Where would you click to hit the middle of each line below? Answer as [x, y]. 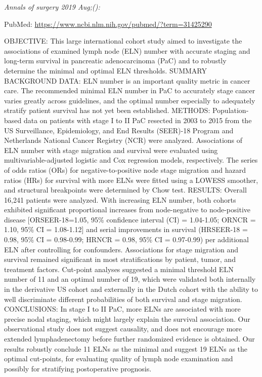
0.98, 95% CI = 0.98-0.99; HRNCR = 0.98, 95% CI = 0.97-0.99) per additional [126, 239]
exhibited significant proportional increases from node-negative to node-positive [127, 210]
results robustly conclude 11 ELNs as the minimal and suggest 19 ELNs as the [126, 348]
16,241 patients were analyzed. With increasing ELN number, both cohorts [120, 199]
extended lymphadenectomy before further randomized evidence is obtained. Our [129, 338]
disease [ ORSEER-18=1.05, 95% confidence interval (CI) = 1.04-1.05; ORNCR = [130, 219]
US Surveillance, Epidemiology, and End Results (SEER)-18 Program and [119, 130]
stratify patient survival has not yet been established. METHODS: [107, 110]
